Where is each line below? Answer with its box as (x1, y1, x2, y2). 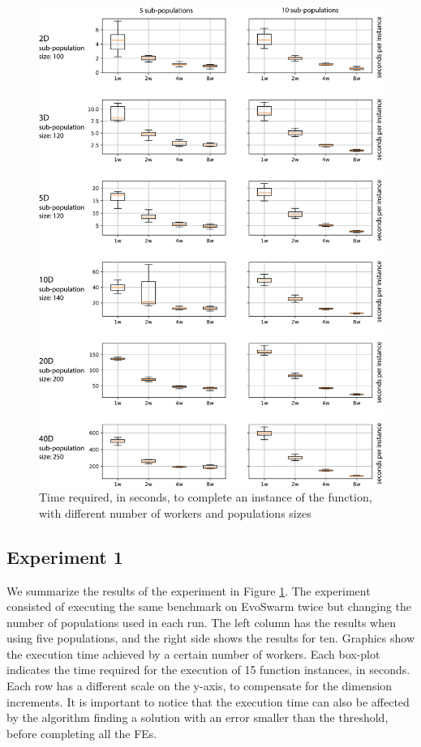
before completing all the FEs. (6, 724, 157, 741)
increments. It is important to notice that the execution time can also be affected (6, 693, 410, 710)
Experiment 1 (6, 544, 123, 569)
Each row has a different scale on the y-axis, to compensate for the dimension (6, 677, 393, 694)
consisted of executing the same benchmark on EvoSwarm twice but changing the (6, 598, 412, 615)
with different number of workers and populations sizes (39, 504, 311, 521)
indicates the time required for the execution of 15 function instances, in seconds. (6, 661, 410, 678)
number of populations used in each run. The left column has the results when (6, 613, 397, 630)
